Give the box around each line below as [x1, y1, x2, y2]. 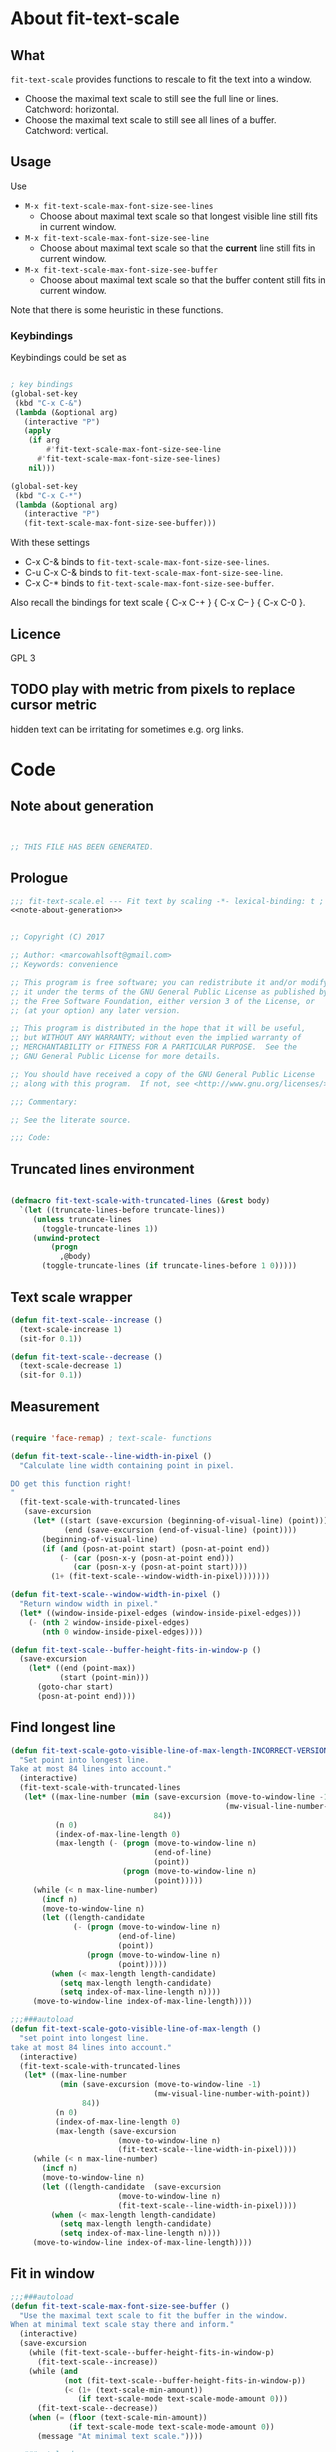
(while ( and [28, 2366, 78, 2376]
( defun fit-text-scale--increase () [10, 1315, 163, 1325]
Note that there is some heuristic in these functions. [10, 303, 224, 316]
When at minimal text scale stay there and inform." [10, 2320, 235, 2330]
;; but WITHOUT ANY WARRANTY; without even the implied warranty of [10, 1033, 302, 1043]
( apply [23, 426, 52, 436]
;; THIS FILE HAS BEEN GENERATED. [10, 842, 155, 852]
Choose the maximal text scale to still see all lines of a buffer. [24, 114, 277, 126]
